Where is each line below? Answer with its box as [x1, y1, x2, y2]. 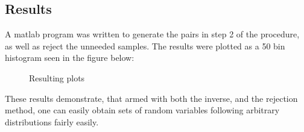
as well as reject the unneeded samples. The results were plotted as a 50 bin [5, 39, 285, 52]
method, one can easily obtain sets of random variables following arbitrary [5, 104, 280, 116]
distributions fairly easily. [5, 115, 99, 128]
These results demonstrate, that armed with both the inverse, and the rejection [5, 92, 298, 104]
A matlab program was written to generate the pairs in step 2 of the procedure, [5, 28, 300, 40]
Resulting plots [29, 71, 85, 84]
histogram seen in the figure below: [5, 51, 135, 64]
